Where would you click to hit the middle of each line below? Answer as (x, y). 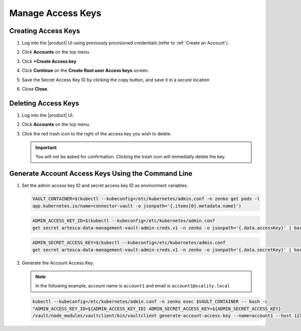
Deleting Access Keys (44, 103)
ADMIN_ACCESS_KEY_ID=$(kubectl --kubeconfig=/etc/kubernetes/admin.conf (124, 221)
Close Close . (35, 89)
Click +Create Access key (49, 61)
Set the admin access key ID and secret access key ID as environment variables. (105, 186)
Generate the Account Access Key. (58, 263)
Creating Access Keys (45, 31)
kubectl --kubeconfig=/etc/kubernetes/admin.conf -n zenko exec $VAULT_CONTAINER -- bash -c (150, 302)
